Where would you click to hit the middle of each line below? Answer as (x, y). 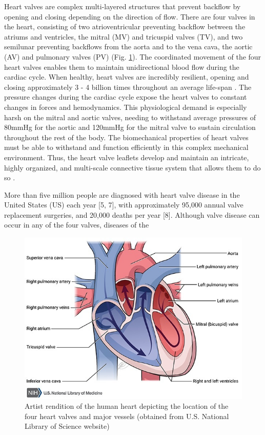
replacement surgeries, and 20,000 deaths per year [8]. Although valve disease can (132, 214)
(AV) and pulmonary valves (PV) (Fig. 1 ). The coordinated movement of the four (133, 56)
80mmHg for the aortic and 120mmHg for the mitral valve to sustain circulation (130, 127)
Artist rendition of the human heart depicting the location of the (127, 406)
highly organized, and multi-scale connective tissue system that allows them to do (132, 167)
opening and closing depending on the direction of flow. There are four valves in (130, 16)
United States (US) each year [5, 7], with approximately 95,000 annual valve (124, 205)
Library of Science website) (67, 426)
